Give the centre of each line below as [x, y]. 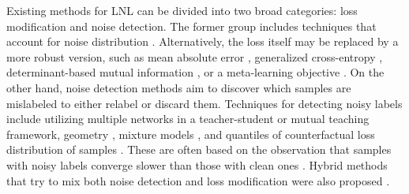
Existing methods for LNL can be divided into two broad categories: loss [182, 10]
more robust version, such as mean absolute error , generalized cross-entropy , [195, 56]
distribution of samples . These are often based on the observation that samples [199, 149]
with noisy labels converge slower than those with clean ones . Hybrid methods [197, 164]
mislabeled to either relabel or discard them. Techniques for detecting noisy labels [204, 103]
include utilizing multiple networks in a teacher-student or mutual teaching [188, 119]
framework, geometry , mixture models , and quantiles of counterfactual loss [191, 134]
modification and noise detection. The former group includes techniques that [191, 26]
